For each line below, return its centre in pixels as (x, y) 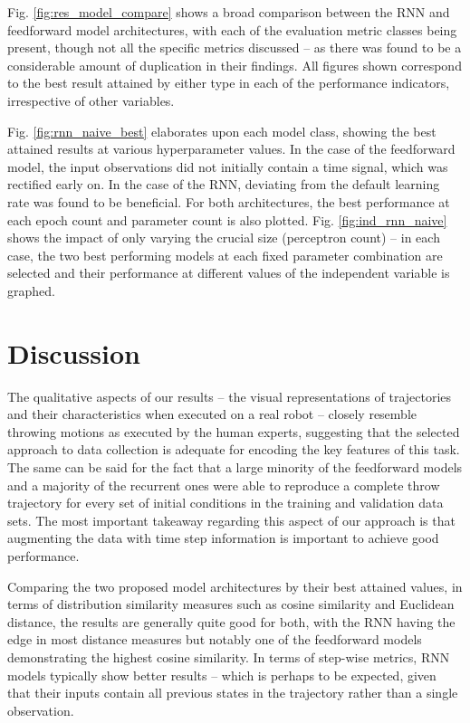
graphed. (31, 290)
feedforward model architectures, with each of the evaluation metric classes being (232, 29)
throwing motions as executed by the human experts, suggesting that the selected (234, 431)
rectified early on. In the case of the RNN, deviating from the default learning (224, 184)
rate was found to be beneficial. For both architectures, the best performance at (229, 201)
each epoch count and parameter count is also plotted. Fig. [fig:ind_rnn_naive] (227, 219)
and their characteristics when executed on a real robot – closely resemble (212, 414)
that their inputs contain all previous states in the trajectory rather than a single (233, 693)
